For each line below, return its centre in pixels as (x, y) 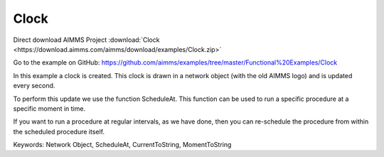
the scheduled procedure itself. (59, 131)
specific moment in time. (49, 108)
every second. (34, 86)
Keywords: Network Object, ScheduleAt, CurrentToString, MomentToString (122, 145)
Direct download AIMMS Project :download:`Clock (86, 40)
